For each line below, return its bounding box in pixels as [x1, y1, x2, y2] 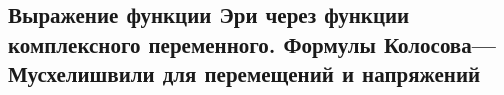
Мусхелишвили [8, 58, 155, 89]
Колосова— [383, 28, 496, 59]
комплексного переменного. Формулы [8, 28, 376, 59]
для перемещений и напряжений [162, 58, 481, 89]
